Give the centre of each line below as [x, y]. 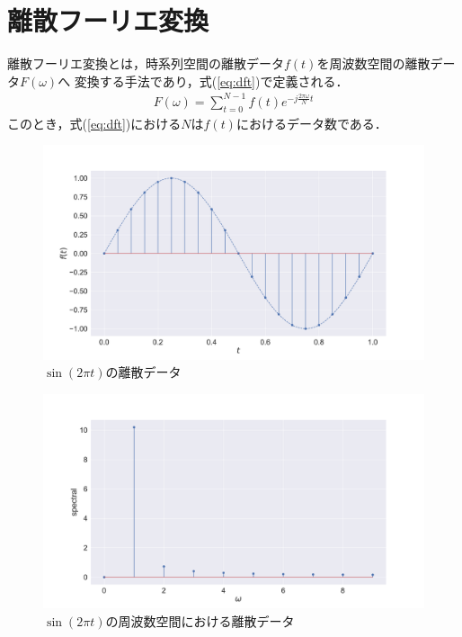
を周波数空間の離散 [373, 63]
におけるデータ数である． [311, 123]
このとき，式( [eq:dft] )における [94, 123]
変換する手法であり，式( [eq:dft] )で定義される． [211, 81]
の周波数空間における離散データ [200, 621]
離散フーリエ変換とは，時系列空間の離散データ [146, 63]
